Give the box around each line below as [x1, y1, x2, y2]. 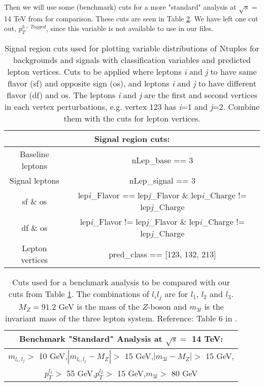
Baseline [19, 148, 49, 160]
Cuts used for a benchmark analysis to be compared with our [12, 276, 230, 288]
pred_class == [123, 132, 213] [109, 248, 216, 260]
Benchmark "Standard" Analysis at [19, 333, 162, 345]
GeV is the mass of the [58, 301, 140, 313]
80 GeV [171, 367, 198, 379]
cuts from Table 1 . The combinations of [9, 288, 149, 300]
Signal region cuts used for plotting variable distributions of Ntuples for [5, 42, 259, 54]
